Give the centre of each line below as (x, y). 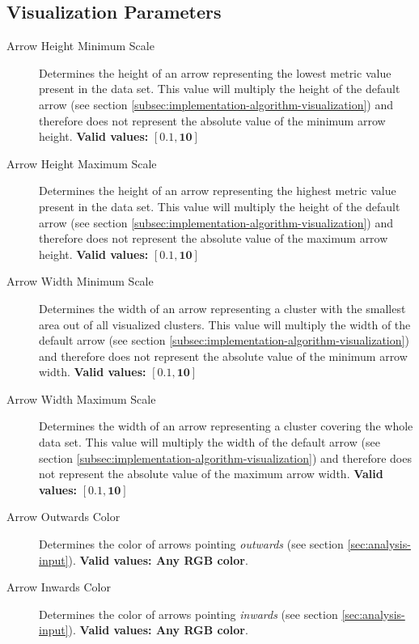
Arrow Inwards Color (59, 587)
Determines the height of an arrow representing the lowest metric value (215, 72)
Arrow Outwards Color (63, 517)
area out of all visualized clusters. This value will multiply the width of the (225, 324)
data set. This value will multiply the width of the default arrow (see (209, 442)
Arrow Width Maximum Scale (81, 398)
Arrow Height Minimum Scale (80, 46)
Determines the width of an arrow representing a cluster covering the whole (226, 426)
